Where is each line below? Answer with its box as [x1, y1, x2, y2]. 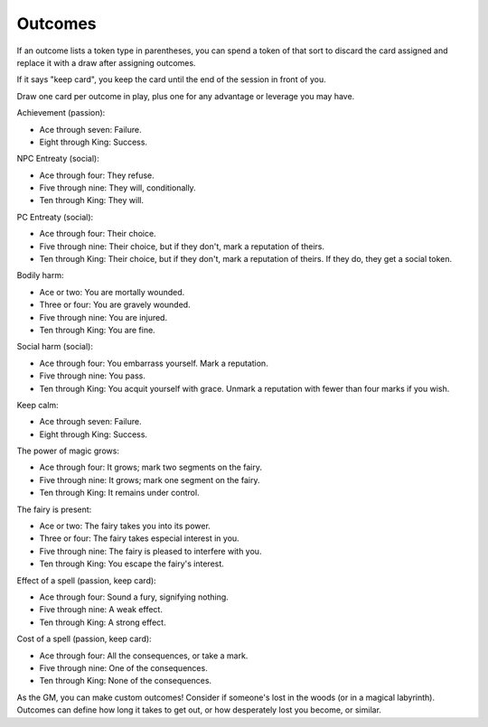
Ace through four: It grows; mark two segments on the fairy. [39, 461, 262, 473]
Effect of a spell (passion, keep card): [16, 574, 157, 586]
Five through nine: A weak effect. [39, 604, 163, 615]
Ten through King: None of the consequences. [39, 676, 212, 686]
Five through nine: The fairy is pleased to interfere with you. [39, 545, 262, 556]
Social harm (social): [16, 341, 94, 352]
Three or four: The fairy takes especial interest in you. [39, 533, 239, 544]
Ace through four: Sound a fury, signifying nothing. [39, 592, 230, 602]
